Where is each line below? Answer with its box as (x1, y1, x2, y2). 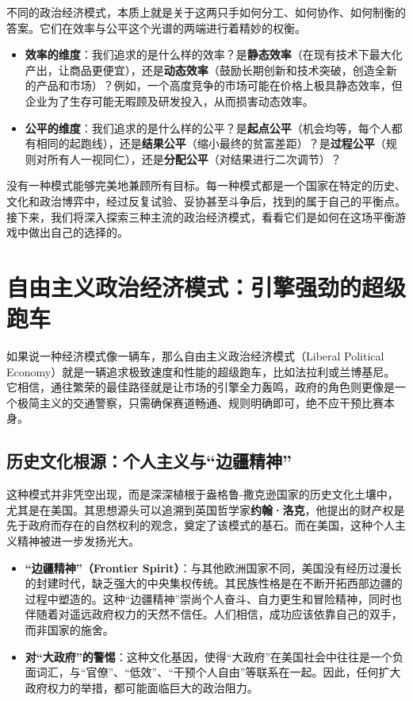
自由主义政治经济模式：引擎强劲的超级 (6, 270, 407, 302)
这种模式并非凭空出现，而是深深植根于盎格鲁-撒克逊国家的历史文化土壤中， (6, 486, 399, 503)
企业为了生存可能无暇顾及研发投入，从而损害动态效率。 (25, 92, 314, 109)
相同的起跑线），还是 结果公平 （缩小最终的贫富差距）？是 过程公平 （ (36, 135, 386, 152)
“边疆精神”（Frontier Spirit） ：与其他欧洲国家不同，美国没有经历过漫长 (25, 559, 402, 576)
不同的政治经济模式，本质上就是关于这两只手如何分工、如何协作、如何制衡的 (6, 4, 406, 20)
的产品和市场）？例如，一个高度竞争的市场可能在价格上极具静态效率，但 (25, 77, 403, 94)
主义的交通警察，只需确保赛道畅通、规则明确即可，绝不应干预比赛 (39, 394, 384, 410)
